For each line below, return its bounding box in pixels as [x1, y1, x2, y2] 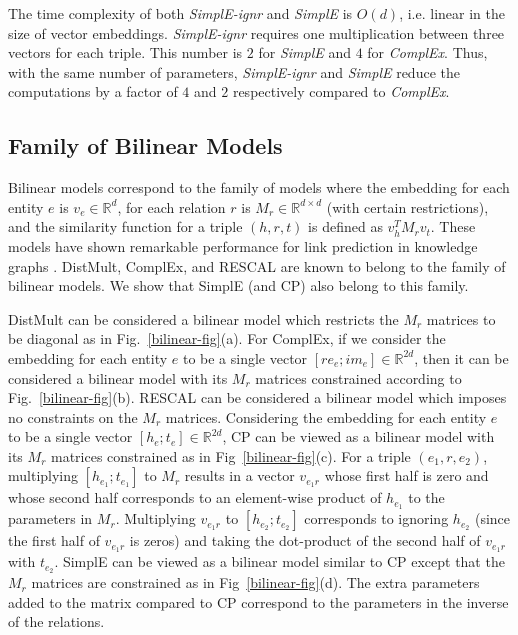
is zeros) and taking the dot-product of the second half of [129, 530, 481, 551]
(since [474, 508, 511, 529]
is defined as [308, 216, 383, 237]
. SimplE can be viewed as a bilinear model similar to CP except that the [54, 551, 505, 572]
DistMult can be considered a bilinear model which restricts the [8, 308, 399, 329]
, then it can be [414, 347, 509, 368]
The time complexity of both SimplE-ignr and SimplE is [8, 3, 353, 23]
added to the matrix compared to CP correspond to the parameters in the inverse [8, 591, 509, 612]
